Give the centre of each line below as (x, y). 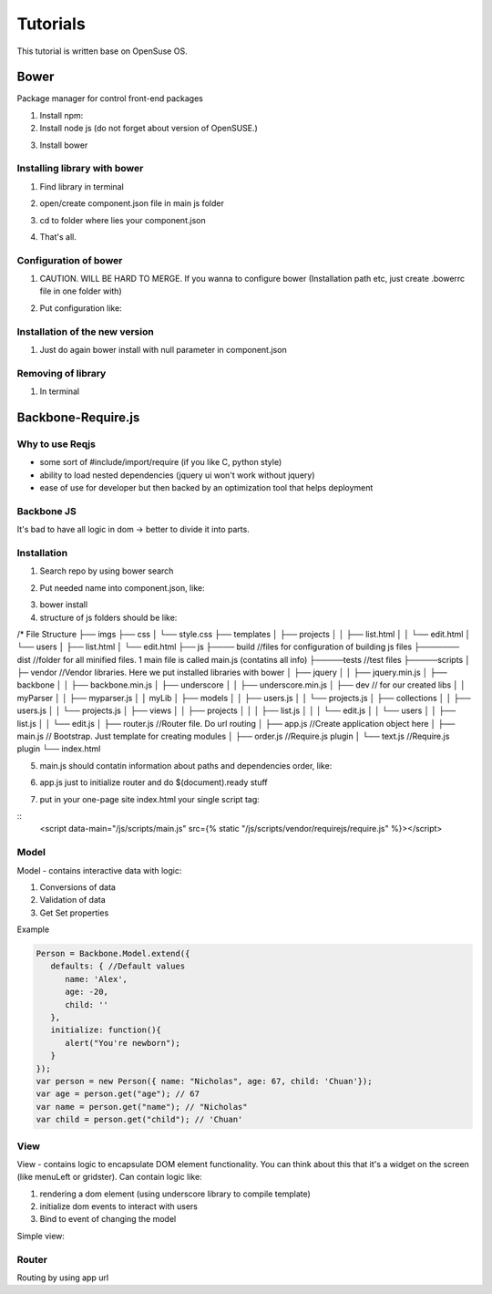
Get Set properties (74, 913)
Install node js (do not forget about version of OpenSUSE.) (149, 129)
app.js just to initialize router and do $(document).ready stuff (154, 782)
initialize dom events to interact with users (118, 1206)
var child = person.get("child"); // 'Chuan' (139, 1120)
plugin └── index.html (59, 749)
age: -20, (87, 992)
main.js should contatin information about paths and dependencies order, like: (186, 765)
